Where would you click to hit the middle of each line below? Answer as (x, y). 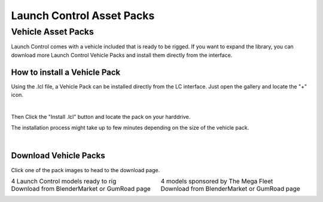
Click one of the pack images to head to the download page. (86, 170)
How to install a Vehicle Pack (66, 72)
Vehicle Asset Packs (52, 32)
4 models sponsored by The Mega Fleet (217, 181)
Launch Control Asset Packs (83, 16)
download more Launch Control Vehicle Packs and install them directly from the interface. (122, 55)
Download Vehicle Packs (58, 156)
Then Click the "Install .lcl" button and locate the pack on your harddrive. (101, 117)
